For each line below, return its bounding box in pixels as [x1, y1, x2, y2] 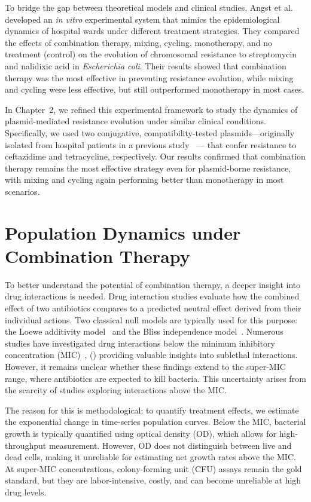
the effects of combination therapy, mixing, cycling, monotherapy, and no [5, 36, 273, 48]
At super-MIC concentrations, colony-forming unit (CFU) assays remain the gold [5, 462, 302, 475]
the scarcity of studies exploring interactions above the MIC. [5, 384, 227, 396]
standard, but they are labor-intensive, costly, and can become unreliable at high [5, 474, 301, 486]
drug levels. [5, 485, 47, 498]
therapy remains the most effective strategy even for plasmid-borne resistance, [5, 161, 291, 174]
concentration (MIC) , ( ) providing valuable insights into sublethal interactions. [5, 348, 298, 361]
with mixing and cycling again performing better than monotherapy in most [5, 173, 284, 186]
